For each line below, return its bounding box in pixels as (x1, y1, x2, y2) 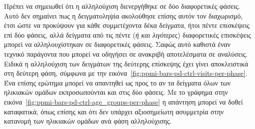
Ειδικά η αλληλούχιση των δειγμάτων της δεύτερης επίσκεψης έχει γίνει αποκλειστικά (4, 58, 249, 68)
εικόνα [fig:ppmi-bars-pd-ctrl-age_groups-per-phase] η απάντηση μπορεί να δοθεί (4, 96, 243, 107)
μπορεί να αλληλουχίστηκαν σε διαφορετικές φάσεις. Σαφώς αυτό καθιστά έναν (4, 39, 231, 49)
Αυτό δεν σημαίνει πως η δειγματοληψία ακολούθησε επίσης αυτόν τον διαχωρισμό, (4, 10, 243, 21)
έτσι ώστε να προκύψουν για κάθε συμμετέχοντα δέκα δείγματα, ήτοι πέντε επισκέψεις (4, 20, 250, 30)
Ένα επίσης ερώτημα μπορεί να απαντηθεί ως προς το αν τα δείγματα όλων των (4, 77, 231, 87)
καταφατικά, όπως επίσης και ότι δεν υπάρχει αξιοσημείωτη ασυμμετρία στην (4, 106, 224, 116)
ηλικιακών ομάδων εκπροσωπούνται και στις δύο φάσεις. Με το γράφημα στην (4, 87, 228, 97)
